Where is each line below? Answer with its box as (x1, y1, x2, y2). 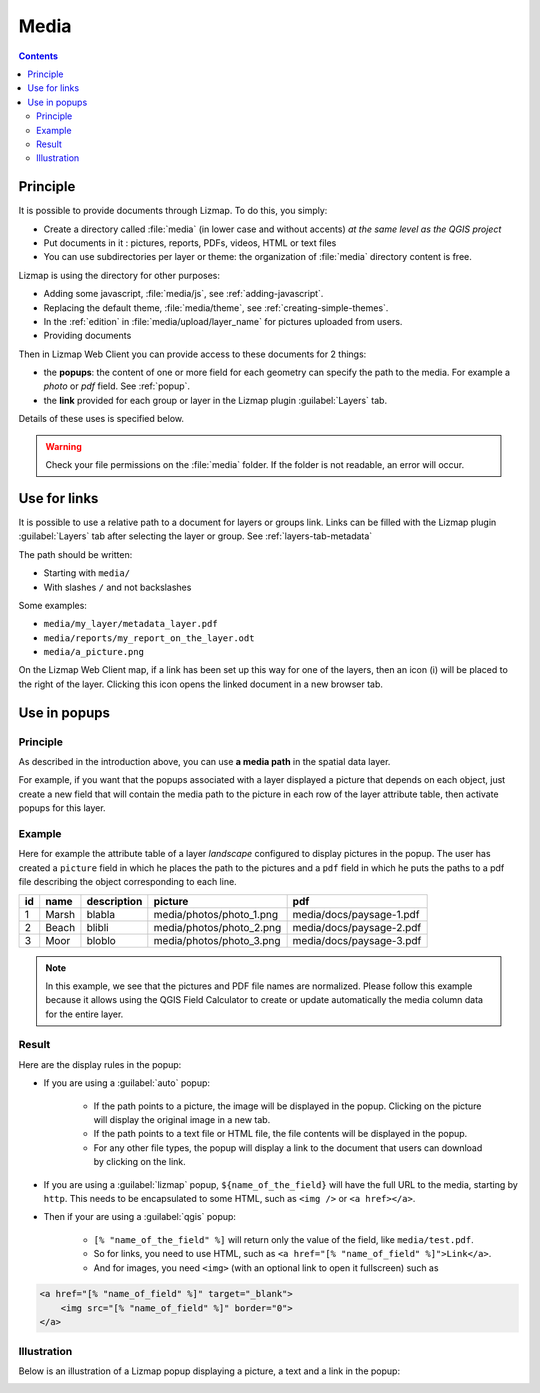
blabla (86, 907, 115, 921)
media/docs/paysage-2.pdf (292, 920, 422, 934)
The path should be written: (18, 548, 133, 560)
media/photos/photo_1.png (153, 907, 279, 921)
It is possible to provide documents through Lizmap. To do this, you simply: (18, 205, 328, 217)
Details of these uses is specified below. (18, 413, 185, 425)
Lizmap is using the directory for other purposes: (18, 269, 220, 281)
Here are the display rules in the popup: (18, 1058, 182, 1070)
